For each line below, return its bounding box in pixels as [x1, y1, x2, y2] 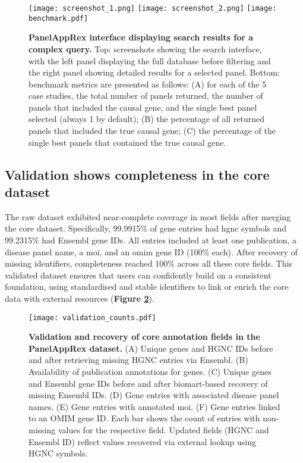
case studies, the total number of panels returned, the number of [29, 89, 263, 102]
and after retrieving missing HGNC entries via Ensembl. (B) [29, 353, 248, 366]
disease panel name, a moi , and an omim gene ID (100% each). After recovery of [5, 245, 298, 258]
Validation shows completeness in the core [5, 165, 270, 183]
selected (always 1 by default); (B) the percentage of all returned [29, 112, 265, 125]
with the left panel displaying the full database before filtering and [29, 54, 271, 67]
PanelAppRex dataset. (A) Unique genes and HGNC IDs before [29, 342, 273, 354]
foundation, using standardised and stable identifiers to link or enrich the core [5, 280, 289, 293]
